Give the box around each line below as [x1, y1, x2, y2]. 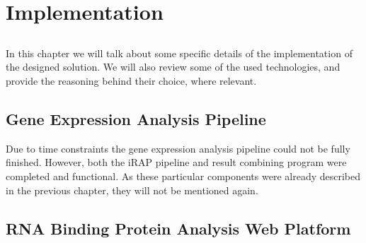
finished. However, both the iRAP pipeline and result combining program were [6, 155, 347, 170]
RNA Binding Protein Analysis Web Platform [6, 217, 351, 239]
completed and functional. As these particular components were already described [6, 168, 361, 183]
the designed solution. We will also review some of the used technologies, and [6, 59, 341, 74]
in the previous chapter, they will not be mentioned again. [6, 182, 258, 197]
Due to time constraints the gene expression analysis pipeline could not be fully [6, 141, 350, 155]
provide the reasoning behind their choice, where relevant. [6, 73, 257, 88]
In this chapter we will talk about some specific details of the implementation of [6, 45, 353, 60]
